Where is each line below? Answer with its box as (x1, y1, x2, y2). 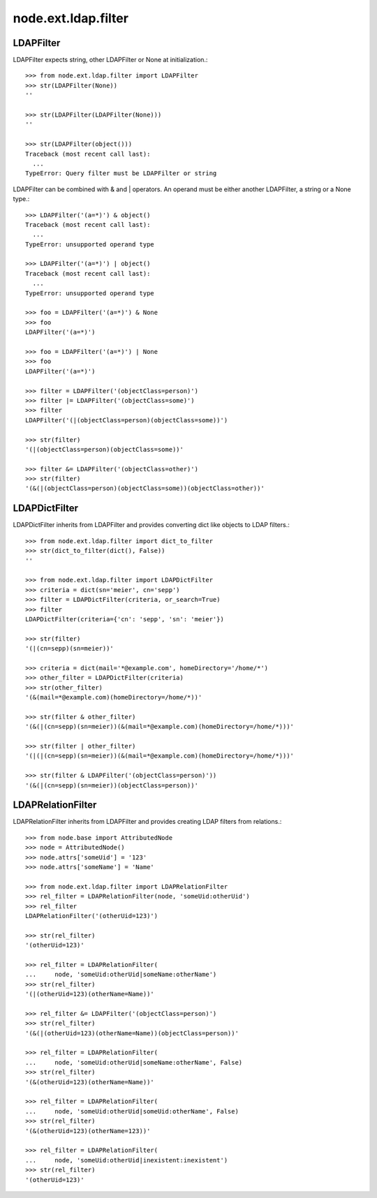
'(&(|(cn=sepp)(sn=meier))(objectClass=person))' (25, 781, 199, 789)
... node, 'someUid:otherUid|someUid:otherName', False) (25, 1107, 239, 1115)
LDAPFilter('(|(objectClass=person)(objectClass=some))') (25, 416, 228, 424)
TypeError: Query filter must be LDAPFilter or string (25, 170, 217, 177)
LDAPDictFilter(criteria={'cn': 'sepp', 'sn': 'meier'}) (25, 615, 225, 623)
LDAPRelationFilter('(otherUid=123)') (25, 912, 158, 919)
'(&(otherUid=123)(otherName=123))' (25, 1127, 151, 1134)
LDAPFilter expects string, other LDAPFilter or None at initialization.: (13, 56, 208, 64)
